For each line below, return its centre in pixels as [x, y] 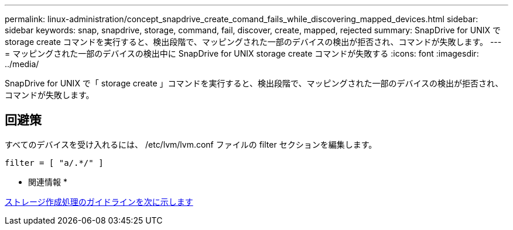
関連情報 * [48, 182]
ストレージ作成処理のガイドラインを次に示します [99, 201]
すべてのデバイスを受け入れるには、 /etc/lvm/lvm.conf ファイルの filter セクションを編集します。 [191, 144]
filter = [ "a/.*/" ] [54, 163]
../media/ [22, 64]
